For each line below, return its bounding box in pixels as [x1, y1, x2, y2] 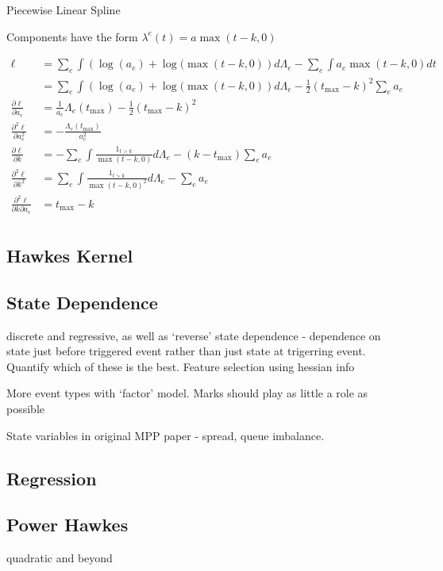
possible [6, 400, 44, 417]
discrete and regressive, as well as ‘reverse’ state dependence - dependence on [6, 327, 381, 343]
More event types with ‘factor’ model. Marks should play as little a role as [6, 385, 368, 401]
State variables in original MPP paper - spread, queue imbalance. [6, 427, 325, 443]
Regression [6, 466, 97, 490]
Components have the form [6, 28, 138, 44]
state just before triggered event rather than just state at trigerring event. [6, 343, 366, 359]
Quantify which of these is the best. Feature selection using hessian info [6, 358, 355, 374]
